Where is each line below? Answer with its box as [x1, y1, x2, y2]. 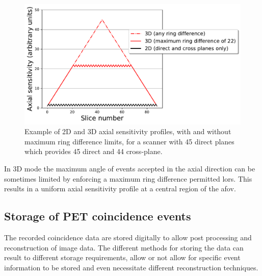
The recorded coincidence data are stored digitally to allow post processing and [4, 232, 252, 242]
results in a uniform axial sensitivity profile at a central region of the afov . [4, 183, 236, 194]
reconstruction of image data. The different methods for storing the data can [4, 242, 244, 253]
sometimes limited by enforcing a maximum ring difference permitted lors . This [4, 173, 252, 184]
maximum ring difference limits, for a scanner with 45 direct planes [24, 136, 234, 146]
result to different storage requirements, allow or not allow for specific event [4, 252, 241, 263]
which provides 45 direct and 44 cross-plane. [24, 146, 163, 157]
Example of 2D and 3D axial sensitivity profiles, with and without [24, 126, 231, 137]
